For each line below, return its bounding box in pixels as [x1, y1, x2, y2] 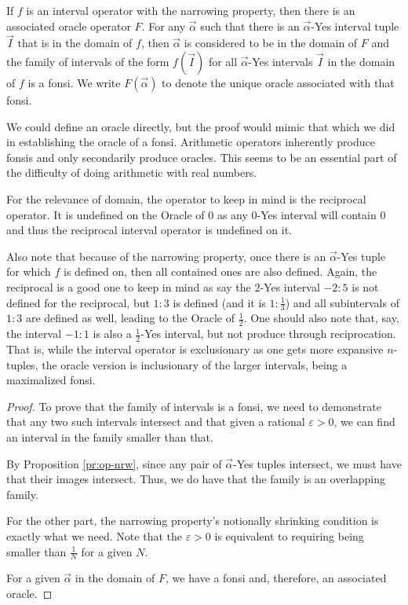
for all [208, 53, 238, 69]
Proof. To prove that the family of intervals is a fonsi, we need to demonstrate [6, 398, 381, 414]
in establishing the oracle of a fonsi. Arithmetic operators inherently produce [6, 134, 375, 150]
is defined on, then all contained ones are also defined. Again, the [64, 263, 377, 280]
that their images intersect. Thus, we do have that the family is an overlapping [6, 471, 386, 487]
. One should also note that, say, [243, 310, 399, 326]
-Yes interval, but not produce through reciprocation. [140, 325, 396, 342]
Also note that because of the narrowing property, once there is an [6, 247, 326, 264]
